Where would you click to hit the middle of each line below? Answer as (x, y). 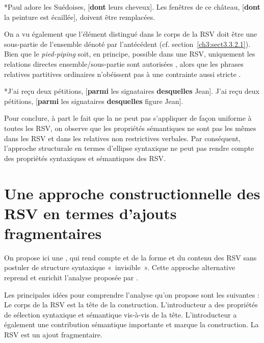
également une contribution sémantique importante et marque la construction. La (131, 324)
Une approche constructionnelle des (132, 193)
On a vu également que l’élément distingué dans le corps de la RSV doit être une (131, 34)
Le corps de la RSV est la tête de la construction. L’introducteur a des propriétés (131, 305)
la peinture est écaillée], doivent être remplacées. (80, 17)
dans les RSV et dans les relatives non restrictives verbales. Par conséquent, (123, 138)
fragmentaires (53, 233)
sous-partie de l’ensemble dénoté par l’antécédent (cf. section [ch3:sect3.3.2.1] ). (127, 44)
